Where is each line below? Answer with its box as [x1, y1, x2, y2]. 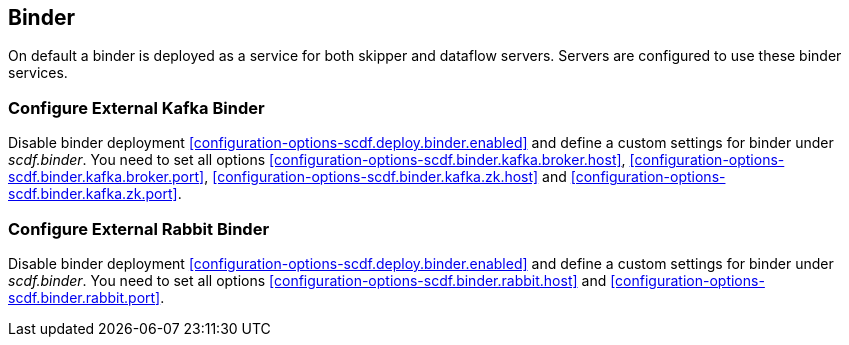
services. [8, 64, 68, 82]
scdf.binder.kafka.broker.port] [8, 168, 205, 186]
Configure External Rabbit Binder [8, 218, 270, 239]
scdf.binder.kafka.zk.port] [8, 185, 178, 203]
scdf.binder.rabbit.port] [8, 288, 161, 306]
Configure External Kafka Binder [8, 97, 265, 118]
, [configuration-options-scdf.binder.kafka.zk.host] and [204, 168, 567, 186]
